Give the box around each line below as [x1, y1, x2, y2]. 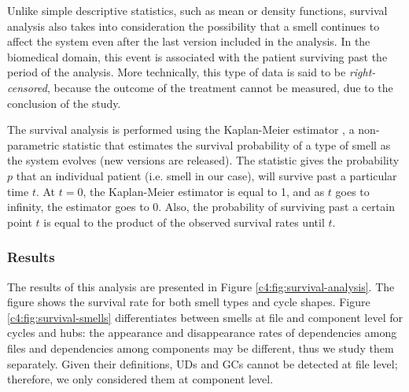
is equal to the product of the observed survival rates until [43, 213, 325, 230]
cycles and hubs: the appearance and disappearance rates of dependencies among [7, 324, 397, 341]
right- [348, 64, 376, 80]
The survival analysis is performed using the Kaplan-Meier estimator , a [7, 121, 355, 138]
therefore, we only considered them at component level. [7, 371, 274, 387]
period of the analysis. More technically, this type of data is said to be [7, 64, 346, 80]
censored [7, 79, 47, 95]
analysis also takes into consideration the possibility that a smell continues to [7, 17, 380, 34]
